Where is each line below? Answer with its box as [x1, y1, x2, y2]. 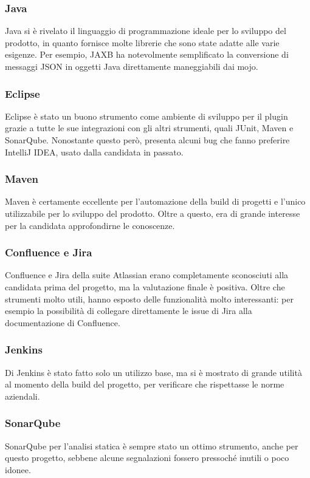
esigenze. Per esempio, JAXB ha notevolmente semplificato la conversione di [5, 48, 289, 61]
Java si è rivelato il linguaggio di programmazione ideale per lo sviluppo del [5, 24, 286, 37]
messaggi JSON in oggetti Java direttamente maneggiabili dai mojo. [5, 60, 258, 72]
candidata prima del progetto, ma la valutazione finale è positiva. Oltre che [5, 281, 285, 293]
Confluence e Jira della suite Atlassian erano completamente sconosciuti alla [5, 268, 289, 281]
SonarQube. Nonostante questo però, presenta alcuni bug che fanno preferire [5, 134, 290, 146]
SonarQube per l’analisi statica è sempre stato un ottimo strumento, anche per [5, 439, 298, 452]
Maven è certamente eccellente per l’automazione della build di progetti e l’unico [5, 195, 306, 208]
